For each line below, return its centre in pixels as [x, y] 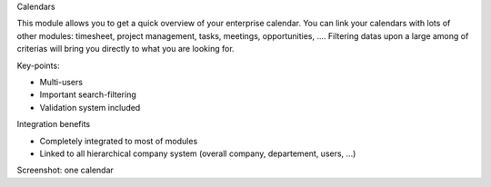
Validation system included [90, 107]
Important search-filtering [88, 94]
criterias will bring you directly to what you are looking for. [126, 49]
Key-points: [38, 65]
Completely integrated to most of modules [119, 141]
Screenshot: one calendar [65, 170]
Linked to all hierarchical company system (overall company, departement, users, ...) [198, 153]
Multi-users [61, 82]
